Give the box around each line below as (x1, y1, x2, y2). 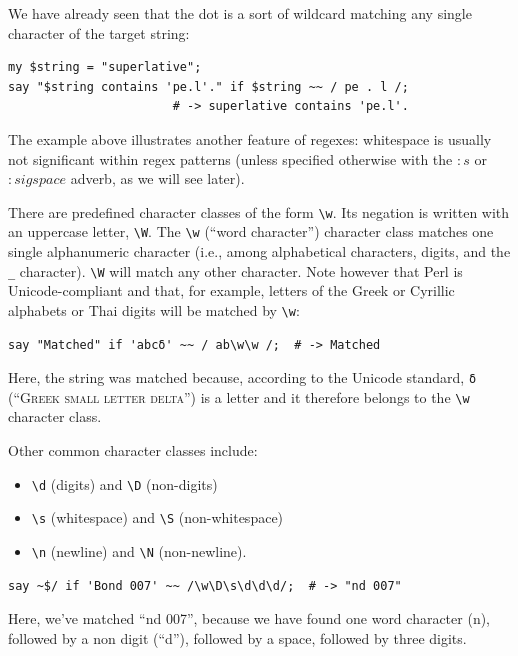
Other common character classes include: (8, 440, 258, 461)
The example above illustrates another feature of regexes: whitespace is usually (8, 128, 492, 149)
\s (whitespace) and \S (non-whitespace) (31, 507, 284, 528)
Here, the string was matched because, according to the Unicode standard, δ (8, 367, 477, 388)
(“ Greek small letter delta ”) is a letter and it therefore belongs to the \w (8, 386, 470, 407)
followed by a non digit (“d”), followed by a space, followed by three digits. (8, 627, 467, 648)
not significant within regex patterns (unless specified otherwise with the (8, 148, 453, 169)
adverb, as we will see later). (70, 168, 245, 189)
